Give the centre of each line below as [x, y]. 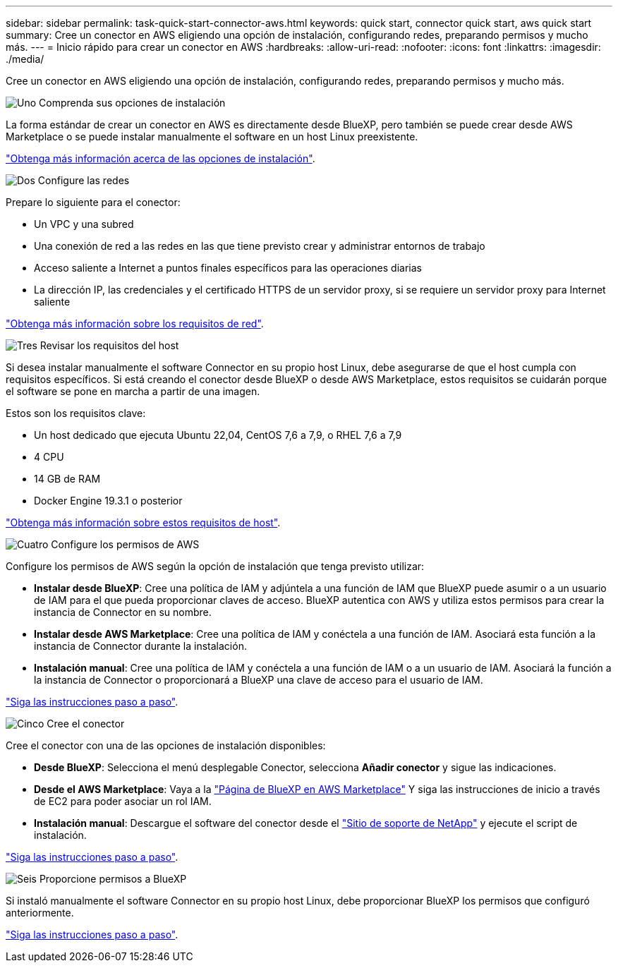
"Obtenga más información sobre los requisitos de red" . [135, 323]
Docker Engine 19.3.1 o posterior [108, 501]
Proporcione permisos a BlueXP [113, 879]
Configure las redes [84, 180]
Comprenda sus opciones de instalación [132, 103]
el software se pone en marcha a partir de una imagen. [133, 391]
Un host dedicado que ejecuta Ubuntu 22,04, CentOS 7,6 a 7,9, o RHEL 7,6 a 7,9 [218, 435]
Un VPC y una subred [84, 224]
